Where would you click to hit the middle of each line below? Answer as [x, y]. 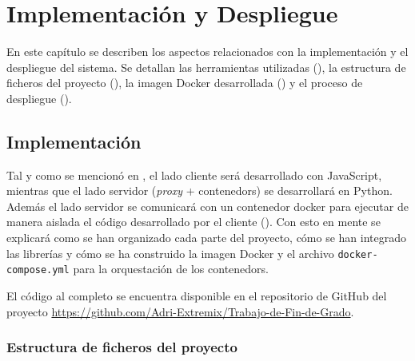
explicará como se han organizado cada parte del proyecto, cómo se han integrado [207, 238]
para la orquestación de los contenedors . [171, 269]
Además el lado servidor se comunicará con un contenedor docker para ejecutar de [207, 206]
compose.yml [38, 270]
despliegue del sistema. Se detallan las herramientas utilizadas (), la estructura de [206, 67]
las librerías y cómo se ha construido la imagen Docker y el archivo [170, 253]
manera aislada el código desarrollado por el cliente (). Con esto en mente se [194, 222]
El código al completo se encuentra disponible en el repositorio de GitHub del [197, 295]
